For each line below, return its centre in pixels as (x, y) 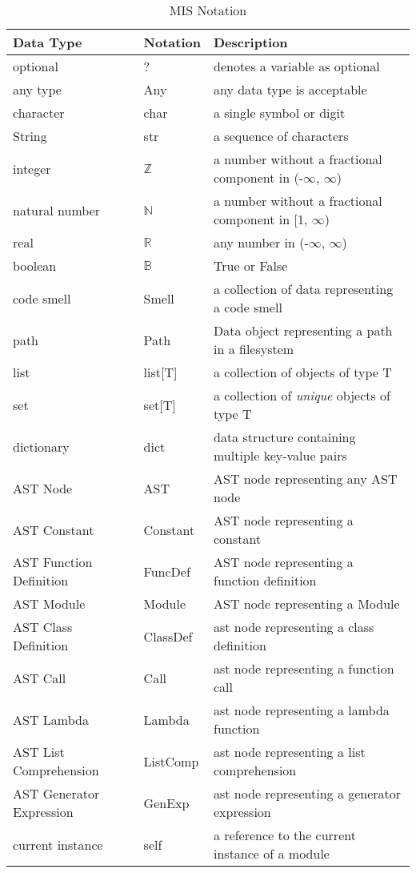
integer (32, 168)
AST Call (40, 678)
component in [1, (260, 219)
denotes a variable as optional (296, 66)
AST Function (53, 562)
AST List (39, 752)
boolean (35, 266)
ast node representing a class (294, 627)
